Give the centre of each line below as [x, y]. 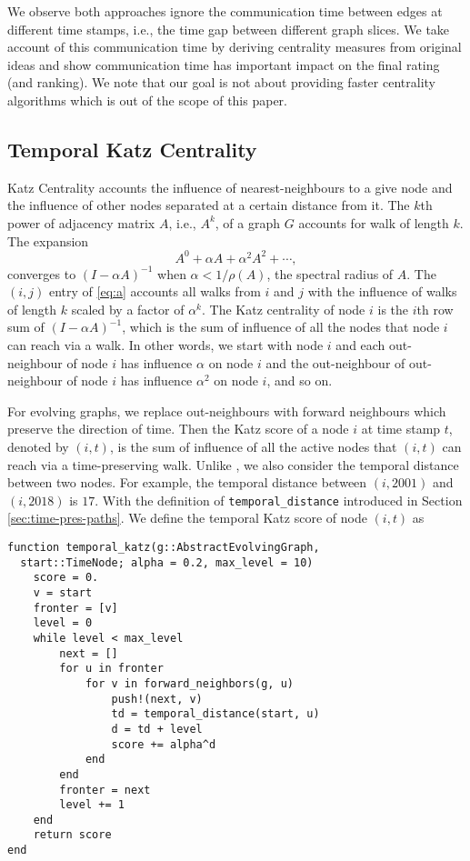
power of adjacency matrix [81, 222]
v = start [63, 592]
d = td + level [157, 729]
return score [72, 835]
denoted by [38, 446]
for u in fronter [111, 669]
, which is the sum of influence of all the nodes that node [281, 327]
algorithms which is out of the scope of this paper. [147, 100]
